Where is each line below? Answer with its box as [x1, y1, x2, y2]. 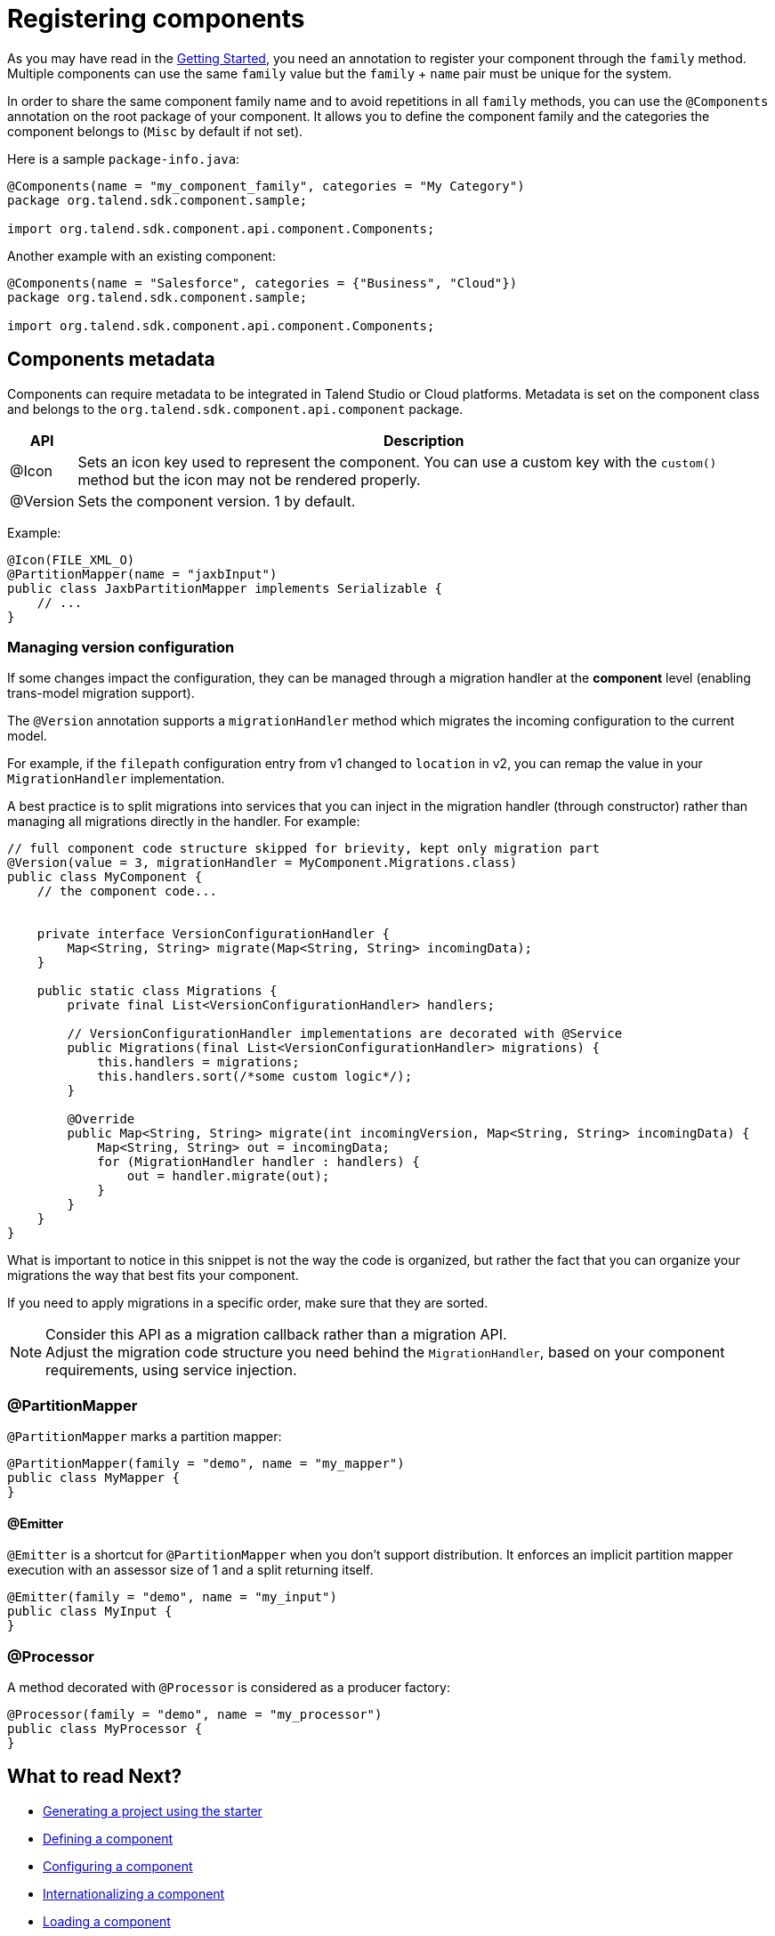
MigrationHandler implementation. [7, 771, 225, 787]
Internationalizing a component [43, 1885, 225, 1901]
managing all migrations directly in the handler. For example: [7, 814, 360, 830]
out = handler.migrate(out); [126, 1169, 330, 1184]
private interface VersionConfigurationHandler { [36, 927, 390, 942]
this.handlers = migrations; [97, 1055, 300, 1070]
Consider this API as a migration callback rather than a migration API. [45, 1325, 507, 1344]
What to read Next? [7, 1765, 182, 1788]
